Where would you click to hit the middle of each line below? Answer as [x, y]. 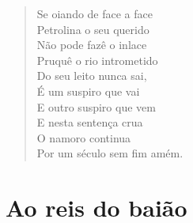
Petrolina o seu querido [93, 29]
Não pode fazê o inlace [92, 45]
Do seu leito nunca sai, [92, 76]
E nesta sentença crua [90, 122]
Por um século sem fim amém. [110, 153]
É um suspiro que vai [88, 91]
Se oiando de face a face [95, 13]
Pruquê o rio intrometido [97, 60]
